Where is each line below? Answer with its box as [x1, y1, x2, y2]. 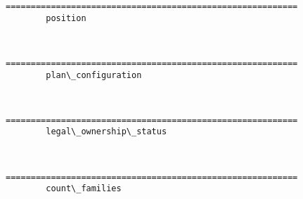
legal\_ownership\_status [46, 127, 167, 137]
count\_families [46, 184, 122, 194]
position [46, 13, 86, 23]
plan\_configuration [46, 70, 142, 80]
